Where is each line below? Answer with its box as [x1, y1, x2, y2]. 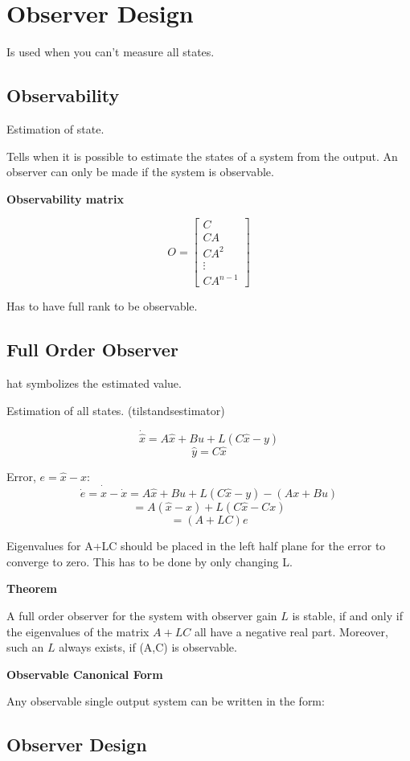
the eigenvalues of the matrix [6, 623, 150, 640]
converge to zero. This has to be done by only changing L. [6, 553, 293, 570]
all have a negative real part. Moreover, [194, 623, 388, 640]
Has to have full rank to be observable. [6, 298, 198, 315]
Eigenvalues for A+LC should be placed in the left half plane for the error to [6, 537, 386, 554]
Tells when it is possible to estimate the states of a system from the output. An [6, 147, 398, 164]
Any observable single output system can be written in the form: [6, 693, 325, 710]
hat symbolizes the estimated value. [6, 375, 182, 392]
